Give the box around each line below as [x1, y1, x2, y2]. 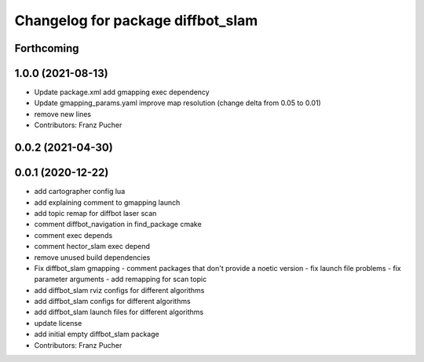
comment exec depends [34, 230, 113, 240]
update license [34, 318, 82, 327]
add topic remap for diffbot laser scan [34, 208, 157, 218]
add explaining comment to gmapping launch [34, 197, 181, 207]
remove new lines [34, 109, 92, 119]
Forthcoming [14, 42, 79, 55]
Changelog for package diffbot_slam [14, 12, 258, 29]
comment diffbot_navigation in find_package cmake [34, 220, 202, 229]
